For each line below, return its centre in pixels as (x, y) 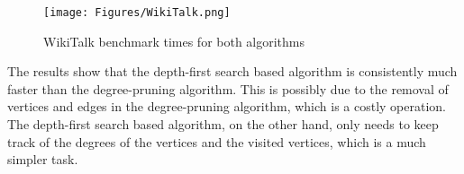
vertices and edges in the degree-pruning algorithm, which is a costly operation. (227, 106)
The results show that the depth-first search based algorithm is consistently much (232, 71)
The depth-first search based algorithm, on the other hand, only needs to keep (223, 124)
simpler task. (43, 159)
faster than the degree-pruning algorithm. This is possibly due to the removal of (228, 88)
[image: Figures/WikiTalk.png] (137, 13)
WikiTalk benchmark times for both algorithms (174, 41)
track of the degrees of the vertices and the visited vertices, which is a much (217, 141)
